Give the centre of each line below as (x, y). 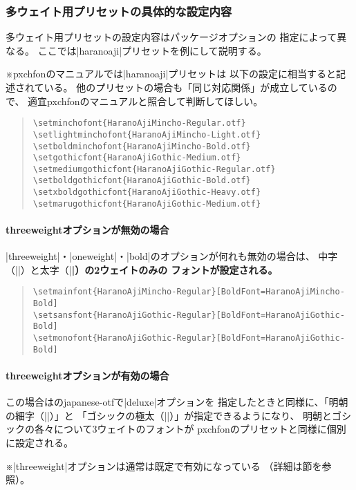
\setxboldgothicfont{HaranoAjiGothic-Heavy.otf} (147, 192)
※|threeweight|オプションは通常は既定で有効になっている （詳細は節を (164, 465)
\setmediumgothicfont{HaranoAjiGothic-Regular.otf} (154, 169)
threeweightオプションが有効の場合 (87, 375)
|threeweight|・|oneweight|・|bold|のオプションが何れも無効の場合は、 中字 (172, 256)
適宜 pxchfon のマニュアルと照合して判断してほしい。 (146, 101)
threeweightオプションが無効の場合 (87, 230)
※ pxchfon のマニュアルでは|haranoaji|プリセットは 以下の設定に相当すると (171, 74)
